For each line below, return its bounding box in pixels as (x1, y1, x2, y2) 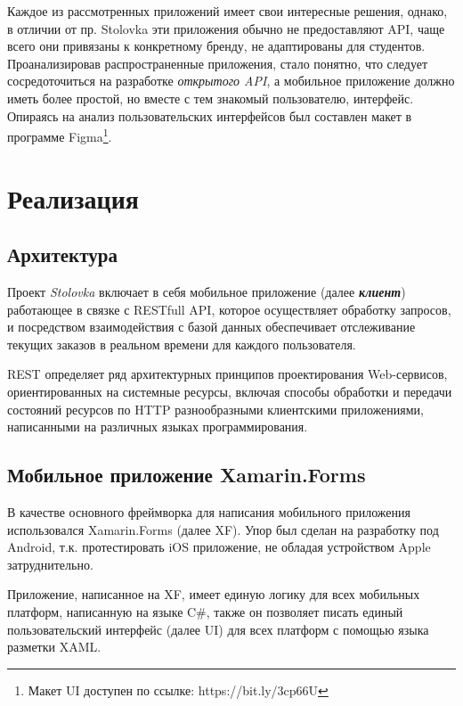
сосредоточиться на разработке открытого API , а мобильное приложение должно (7, 71, 455, 90)
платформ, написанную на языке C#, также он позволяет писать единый (7, 602, 403, 620)
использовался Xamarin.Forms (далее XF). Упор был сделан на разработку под (7, 520, 439, 538)
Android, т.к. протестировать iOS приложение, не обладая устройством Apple (7, 538, 431, 556)
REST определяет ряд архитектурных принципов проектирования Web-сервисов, (7, 365, 448, 383)
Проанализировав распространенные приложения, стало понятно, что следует (7, 53, 428, 72)
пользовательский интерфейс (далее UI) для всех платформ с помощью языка (7, 620, 429, 638)
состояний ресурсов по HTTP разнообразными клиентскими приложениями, (7, 399, 424, 418)
